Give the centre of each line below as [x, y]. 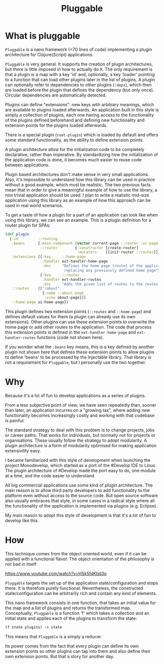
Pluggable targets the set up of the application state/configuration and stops [82, 583]
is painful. [15, 420]
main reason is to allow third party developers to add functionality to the [77, 490]
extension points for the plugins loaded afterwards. [56, 125]
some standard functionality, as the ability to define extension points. [74, 140]
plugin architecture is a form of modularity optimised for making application [81, 445]
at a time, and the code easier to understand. [50, 475]
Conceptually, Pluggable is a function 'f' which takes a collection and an [77, 613]
